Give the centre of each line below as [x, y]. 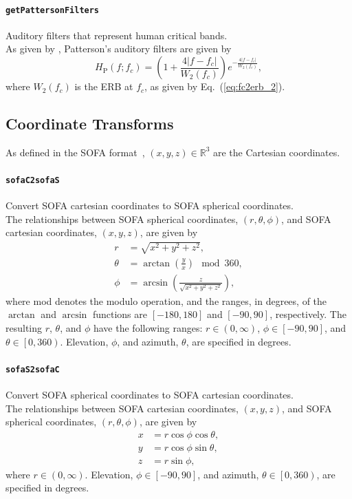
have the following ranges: [148, 327]
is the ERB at [104, 86]
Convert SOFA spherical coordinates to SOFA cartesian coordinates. [150, 394]
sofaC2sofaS [33, 181]
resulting [24, 327]
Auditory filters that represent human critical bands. [117, 35]
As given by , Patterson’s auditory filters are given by [119, 49]
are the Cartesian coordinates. [276, 152]
